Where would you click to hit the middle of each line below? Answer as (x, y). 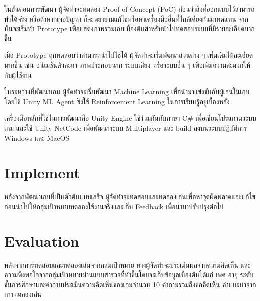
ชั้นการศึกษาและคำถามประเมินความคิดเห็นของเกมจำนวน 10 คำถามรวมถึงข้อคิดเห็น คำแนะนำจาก (130, 284)
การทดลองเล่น (23, 294)
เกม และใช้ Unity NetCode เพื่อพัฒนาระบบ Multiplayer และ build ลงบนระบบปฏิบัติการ (126, 128)
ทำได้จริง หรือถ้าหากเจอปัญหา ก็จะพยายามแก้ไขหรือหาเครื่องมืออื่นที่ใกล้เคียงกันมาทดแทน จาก (126, 18)
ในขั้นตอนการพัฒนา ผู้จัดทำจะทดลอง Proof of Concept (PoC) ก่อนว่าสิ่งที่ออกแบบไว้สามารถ (129, 9)
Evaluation (42, 241)
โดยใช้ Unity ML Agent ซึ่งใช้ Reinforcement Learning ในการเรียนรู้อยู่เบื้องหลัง (117, 101)
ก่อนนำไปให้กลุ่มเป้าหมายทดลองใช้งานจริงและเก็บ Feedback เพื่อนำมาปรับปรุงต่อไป (114, 206)
